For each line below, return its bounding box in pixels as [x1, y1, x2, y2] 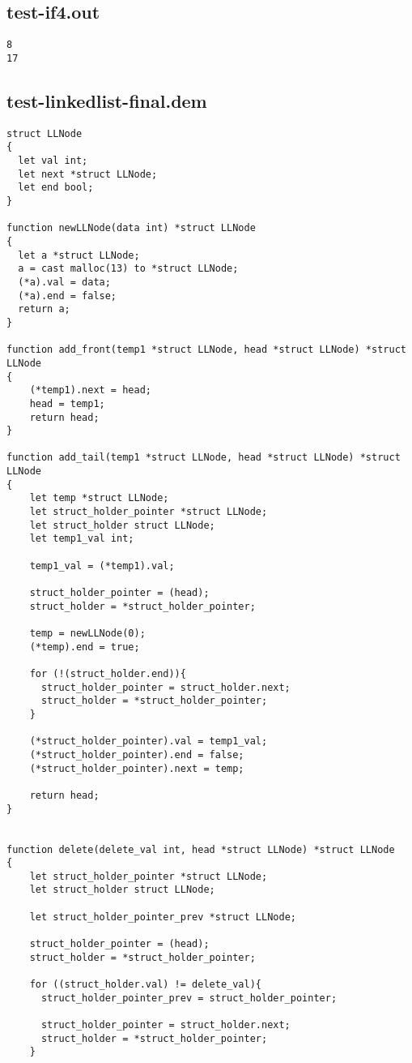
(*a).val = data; [18, 276, 111, 288]
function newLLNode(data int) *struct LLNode [6, 222, 256, 234]
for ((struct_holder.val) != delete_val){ [29, 979, 261, 991]
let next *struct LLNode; [18, 168, 158, 180]
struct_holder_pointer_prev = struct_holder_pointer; [40, 992, 338, 1004]
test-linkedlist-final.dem [6, 88, 207, 113]
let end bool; [18, 182, 94, 194]
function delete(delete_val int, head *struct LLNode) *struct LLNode [6, 843, 395, 855]
